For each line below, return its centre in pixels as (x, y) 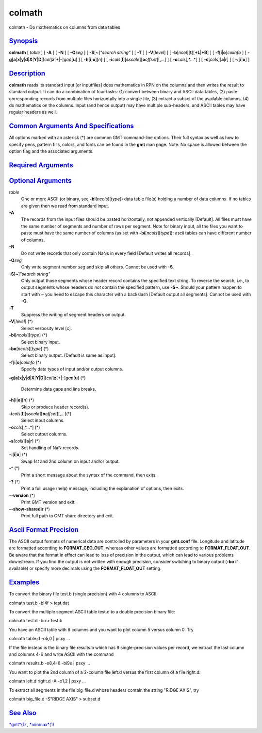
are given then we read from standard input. (65, 206)
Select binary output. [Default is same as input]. (69, 355)
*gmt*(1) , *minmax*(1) (32, 724)
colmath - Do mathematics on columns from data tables (65, 27)
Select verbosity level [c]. (47, 328)
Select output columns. (44, 434)
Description (27, 73)
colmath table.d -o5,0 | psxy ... (40, 639)
